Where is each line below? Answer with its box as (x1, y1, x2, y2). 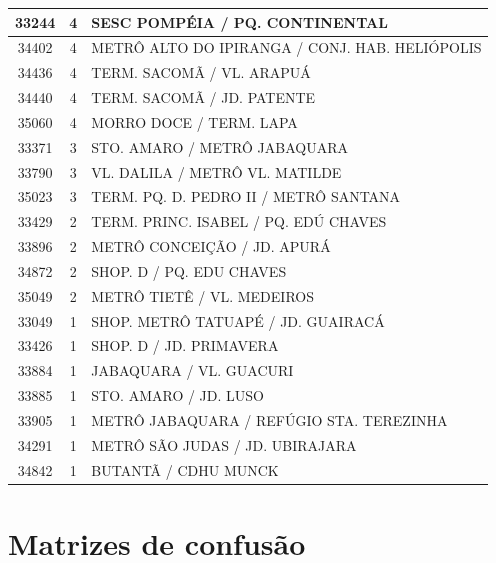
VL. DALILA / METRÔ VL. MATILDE (91, 161, 342, 182)
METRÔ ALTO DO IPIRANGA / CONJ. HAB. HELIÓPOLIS (91, 37, 482, 58)
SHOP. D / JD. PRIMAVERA (91, 335, 279, 356)
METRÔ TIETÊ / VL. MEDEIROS (91, 285, 314, 306)
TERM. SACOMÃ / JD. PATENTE (91, 87, 316, 108)
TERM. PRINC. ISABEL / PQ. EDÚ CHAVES (91, 211, 387, 232)
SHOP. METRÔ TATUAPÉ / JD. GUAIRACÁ (91, 310, 385, 331)
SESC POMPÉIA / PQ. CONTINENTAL (91, 11, 388, 32)
